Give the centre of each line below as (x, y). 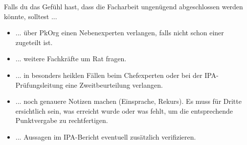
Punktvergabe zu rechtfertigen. (62, 120)
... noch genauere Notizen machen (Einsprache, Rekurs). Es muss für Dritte (128, 101)
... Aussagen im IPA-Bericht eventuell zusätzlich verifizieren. (106, 136)
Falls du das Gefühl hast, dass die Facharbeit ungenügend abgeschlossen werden (123, 6)
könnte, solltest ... (31, 16)
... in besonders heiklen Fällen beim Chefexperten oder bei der (109, 75)
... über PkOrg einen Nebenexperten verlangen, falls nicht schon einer (120, 33)
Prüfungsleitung (39, 85)
